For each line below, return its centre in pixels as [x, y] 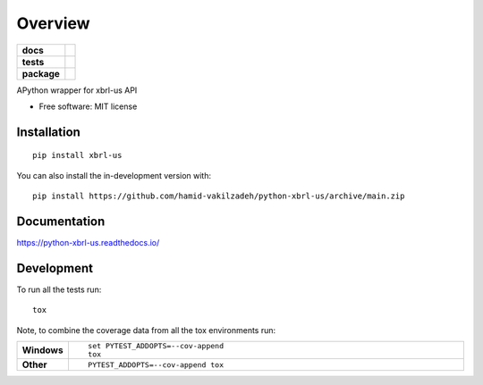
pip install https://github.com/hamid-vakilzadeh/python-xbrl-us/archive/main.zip [219, 196]
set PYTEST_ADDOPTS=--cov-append [156, 346]
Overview [53, 23]
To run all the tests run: [59, 289]
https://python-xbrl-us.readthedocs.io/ [88, 243]
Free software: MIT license [88, 106]
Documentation [61, 221]
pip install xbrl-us [77, 155]
